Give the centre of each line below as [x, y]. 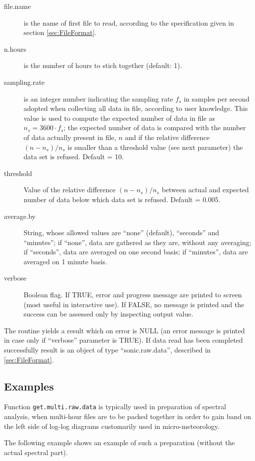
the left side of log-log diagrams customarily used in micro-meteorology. [112, 426]
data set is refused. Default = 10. [74, 157]
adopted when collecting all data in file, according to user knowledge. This [136, 108]
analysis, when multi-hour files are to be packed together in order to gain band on [128, 416]
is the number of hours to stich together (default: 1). [103, 65]
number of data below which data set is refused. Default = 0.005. [122, 199]
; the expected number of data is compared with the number [155, 127]
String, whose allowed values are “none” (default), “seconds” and [122, 232]
